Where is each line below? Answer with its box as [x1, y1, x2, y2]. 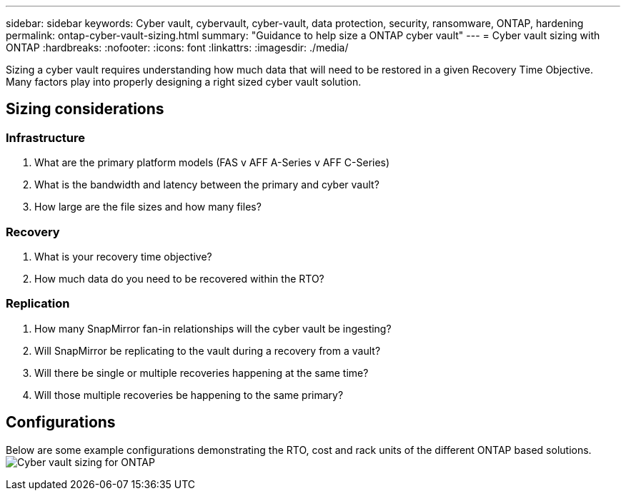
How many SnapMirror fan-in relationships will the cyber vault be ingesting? [34, 322, 392, 335]
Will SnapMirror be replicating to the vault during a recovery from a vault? [34, 344, 381, 357]
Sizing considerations [6, 100, 164, 118]
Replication [6, 296, 70, 311]
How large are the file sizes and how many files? [34, 201, 262, 213]
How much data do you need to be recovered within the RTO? [34, 272, 324, 285]
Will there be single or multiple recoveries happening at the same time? [34, 366, 369, 379]
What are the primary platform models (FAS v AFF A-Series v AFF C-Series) [34, 156, 390, 169]
